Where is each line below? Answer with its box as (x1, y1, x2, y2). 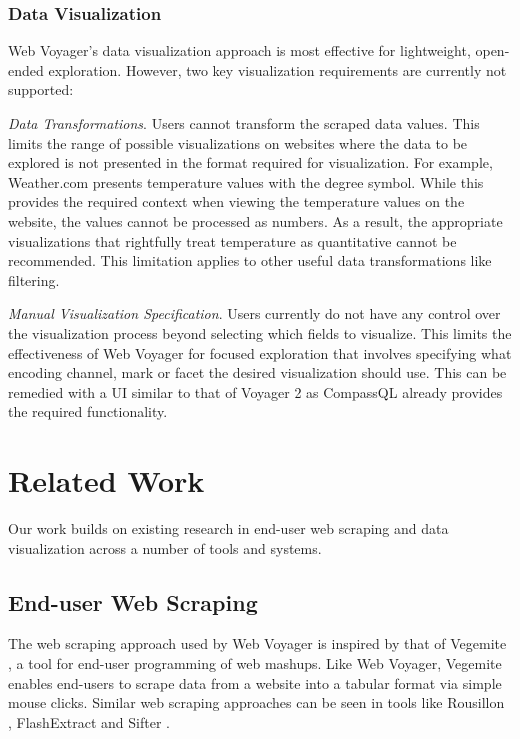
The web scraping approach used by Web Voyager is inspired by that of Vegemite (8, 633, 507, 654)
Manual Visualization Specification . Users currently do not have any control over (8, 303, 501, 324)
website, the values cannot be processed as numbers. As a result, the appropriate (8, 210, 503, 231)
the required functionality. (8, 401, 168, 422)
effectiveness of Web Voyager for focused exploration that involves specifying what (8, 342, 512, 363)
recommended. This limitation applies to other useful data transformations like (8, 250, 492, 271)
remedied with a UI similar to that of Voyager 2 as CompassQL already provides (8, 381, 503, 402)
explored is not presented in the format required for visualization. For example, (8, 152, 493, 173)
